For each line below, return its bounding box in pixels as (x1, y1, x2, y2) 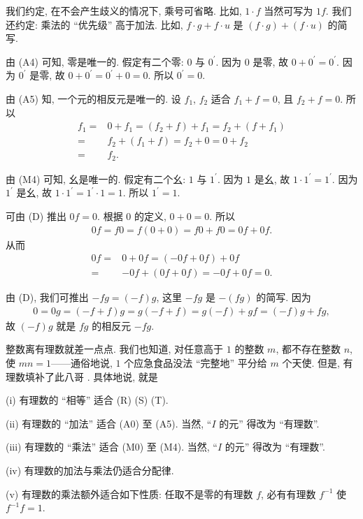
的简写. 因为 (256, 290, 311, 305)
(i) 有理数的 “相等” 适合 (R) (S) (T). (6, 393, 169, 407)
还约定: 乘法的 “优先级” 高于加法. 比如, (6, 17, 183, 31)
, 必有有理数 (261, 486, 316, 501)
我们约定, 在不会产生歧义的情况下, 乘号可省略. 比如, (6, 3, 242, 17)
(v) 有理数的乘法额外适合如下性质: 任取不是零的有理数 (6, 486, 253, 501)
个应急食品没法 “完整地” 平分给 (124, 355, 267, 370)
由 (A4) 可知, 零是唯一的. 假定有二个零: (6, 54, 184, 68)
